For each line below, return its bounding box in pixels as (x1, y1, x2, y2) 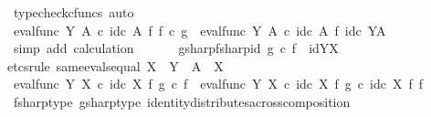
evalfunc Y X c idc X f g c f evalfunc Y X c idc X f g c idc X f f (13, 74, 424, 93)
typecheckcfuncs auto (13, 3, 134, 21)
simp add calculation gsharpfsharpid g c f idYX (13, 38, 339, 58)
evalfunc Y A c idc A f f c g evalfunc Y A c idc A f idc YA (13, 20, 386, 39)
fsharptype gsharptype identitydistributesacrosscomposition (13, 91, 351, 111)
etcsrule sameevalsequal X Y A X (7, 56, 224, 75)
